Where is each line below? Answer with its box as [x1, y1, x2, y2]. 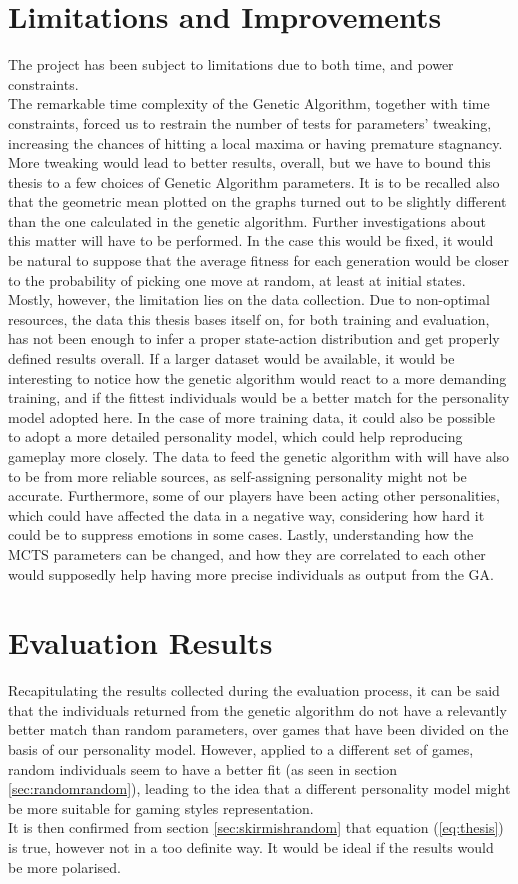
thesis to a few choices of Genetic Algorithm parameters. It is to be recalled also [8, 171, 500, 192]
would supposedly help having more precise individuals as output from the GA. [8, 563, 494, 584]
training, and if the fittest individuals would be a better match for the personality [8, 387, 510, 408]
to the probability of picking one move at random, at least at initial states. [8, 269, 466, 290]
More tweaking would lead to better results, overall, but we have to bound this [8, 152, 491, 173]
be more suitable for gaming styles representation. [8, 797, 314, 818]
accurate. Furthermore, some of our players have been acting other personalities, [8, 485, 500, 506]
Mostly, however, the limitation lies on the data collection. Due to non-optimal [8, 289, 490, 310]
